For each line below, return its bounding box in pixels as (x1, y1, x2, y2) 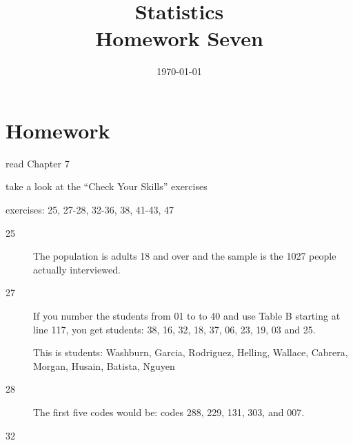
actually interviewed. (33, 262, 121, 276)
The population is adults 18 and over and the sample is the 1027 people (33, 249, 336, 263)
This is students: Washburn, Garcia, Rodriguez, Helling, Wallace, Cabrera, (33, 345, 348, 360)
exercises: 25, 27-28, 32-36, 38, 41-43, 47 (6, 203, 174, 217)
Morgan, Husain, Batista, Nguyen (33, 358, 175, 373)
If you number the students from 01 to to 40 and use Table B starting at (33, 309, 341, 322)
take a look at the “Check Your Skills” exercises (6, 179, 208, 194)
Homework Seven (95, 24, 263, 52)
